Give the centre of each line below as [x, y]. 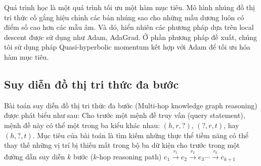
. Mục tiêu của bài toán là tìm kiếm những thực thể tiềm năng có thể [140, 135]
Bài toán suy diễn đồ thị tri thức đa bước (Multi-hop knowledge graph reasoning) [131, 105]
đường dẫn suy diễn [35, 156]
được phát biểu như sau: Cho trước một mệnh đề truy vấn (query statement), [125, 115]
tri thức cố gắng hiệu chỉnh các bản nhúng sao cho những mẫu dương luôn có [124, 17]
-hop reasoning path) [129, 156]
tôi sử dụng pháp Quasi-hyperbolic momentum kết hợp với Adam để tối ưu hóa [127, 47]
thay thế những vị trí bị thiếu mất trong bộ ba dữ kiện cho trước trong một [122, 145]
